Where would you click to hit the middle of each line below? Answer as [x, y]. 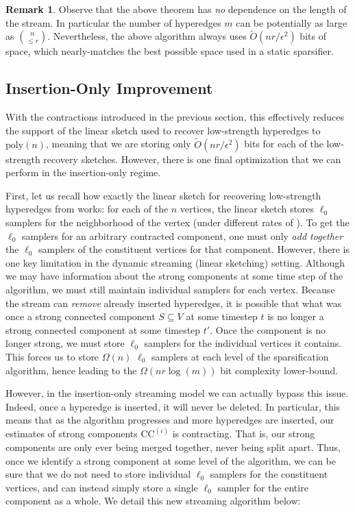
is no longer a [296, 316]
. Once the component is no [268, 329]
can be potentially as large [292, 22]
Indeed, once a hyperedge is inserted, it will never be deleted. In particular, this [173, 406]
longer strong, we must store [65, 343]
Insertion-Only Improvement [109, 88]
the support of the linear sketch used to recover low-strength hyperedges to [163, 130]
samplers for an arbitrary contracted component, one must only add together [182, 235]
